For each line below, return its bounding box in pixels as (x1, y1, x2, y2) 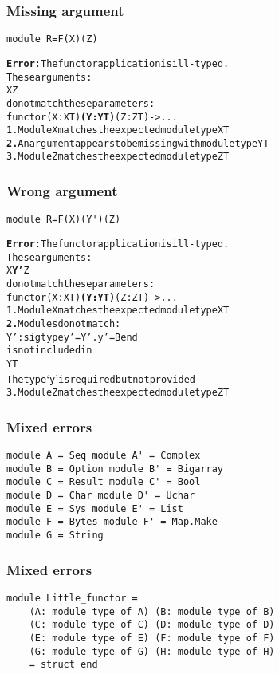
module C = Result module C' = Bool (6, 476, 201, 488)
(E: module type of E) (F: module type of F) (29, 632, 275, 644)
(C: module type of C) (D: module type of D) (29, 619, 275, 631)
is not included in (6, 345, 92, 357)
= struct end (29, 659, 98, 671)
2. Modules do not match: (6, 317, 121, 329)
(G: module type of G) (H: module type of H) (29, 645, 275, 657)
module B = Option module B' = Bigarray (6, 463, 224, 475)
